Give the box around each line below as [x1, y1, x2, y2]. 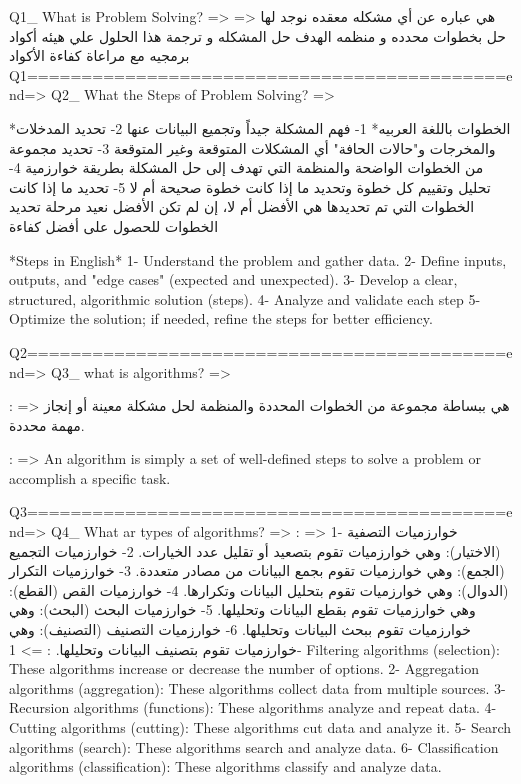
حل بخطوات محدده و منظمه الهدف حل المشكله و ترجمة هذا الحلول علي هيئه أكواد [9, 25, 506, 46]
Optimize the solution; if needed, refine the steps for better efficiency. [9, 308, 433, 329]
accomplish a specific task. [9, 467, 171, 488]
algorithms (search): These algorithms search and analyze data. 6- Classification [9, 736, 499, 757]
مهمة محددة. [9, 414, 85, 435]
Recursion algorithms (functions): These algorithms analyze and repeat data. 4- [9, 697, 497, 718]
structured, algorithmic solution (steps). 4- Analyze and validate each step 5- [9, 288, 481, 309]
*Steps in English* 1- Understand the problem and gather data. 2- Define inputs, [9, 249, 507, 270]
